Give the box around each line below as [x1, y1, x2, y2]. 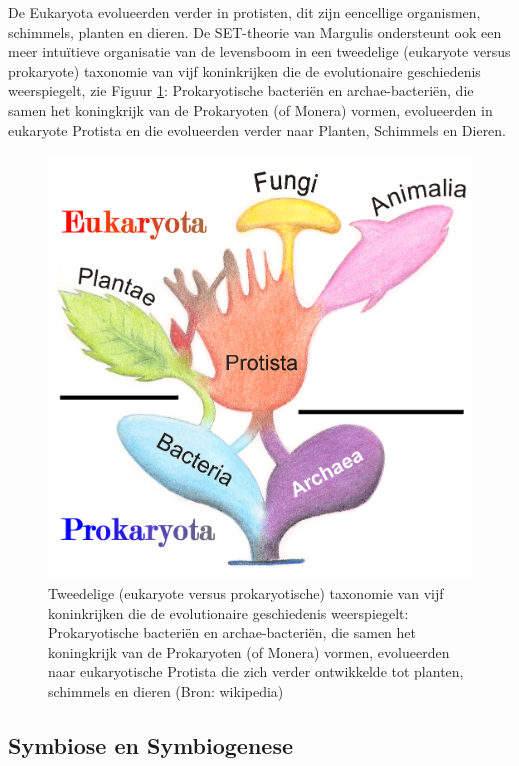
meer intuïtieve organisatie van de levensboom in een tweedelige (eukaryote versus [8, 41, 511, 62]
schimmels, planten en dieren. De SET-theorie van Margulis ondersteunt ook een [8, 21, 502, 42]
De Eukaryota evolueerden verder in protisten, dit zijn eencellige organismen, [8, 2, 481, 22]
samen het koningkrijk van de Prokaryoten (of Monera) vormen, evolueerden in [8, 99, 493, 120]
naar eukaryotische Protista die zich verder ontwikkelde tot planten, [48, 661, 464, 682]
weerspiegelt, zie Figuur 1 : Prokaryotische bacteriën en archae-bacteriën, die [8, 80, 474, 101]
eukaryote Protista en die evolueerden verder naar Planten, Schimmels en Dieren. [8, 119, 507, 140]
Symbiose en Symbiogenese [8, 729, 294, 760]
